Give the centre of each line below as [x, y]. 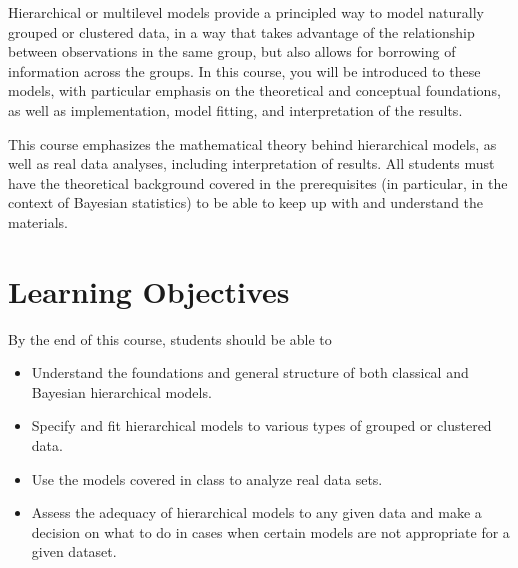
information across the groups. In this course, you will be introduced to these [244, 70]
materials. [38, 221]
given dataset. [74, 551]
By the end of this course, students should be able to [170, 338]
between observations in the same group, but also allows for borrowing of [232, 51]
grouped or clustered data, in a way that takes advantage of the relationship [241, 31]
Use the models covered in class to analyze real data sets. [207, 478]
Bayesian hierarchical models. [121, 391]
